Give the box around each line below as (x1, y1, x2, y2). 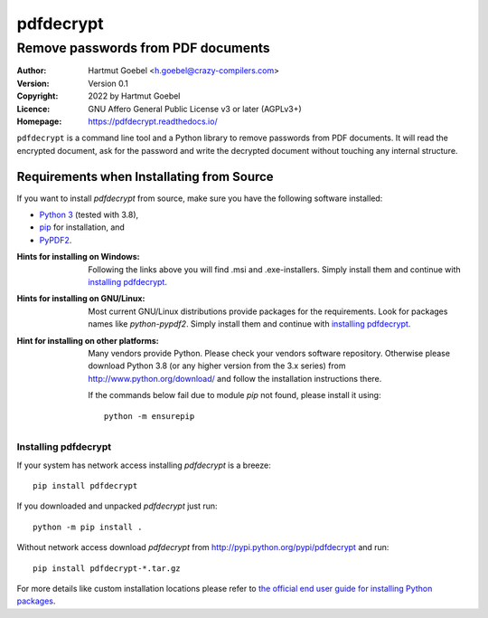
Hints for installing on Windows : (16, 252, 140, 262)
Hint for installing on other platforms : (16, 335, 160, 346)
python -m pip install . (33, 521, 143, 532)
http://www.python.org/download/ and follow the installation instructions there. (88, 373, 382, 384)
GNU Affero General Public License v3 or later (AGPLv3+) (88, 103, 302, 114)
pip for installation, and (39, 222, 126, 233)
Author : (16, 65, 47, 76)
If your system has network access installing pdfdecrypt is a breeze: (16, 460, 271, 471)
